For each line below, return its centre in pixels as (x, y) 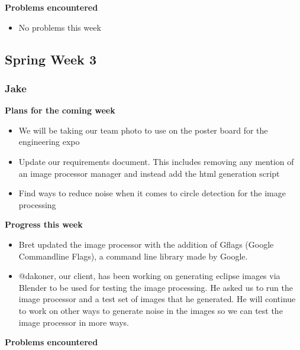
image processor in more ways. (74, 322)
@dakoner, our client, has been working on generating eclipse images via (149, 276)
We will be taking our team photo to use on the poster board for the (143, 130)
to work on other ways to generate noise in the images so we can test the (151, 310)
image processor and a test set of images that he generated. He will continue (157, 299)
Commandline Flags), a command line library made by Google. (133, 256)
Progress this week (44, 224)
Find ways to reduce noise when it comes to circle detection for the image (152, 193)
